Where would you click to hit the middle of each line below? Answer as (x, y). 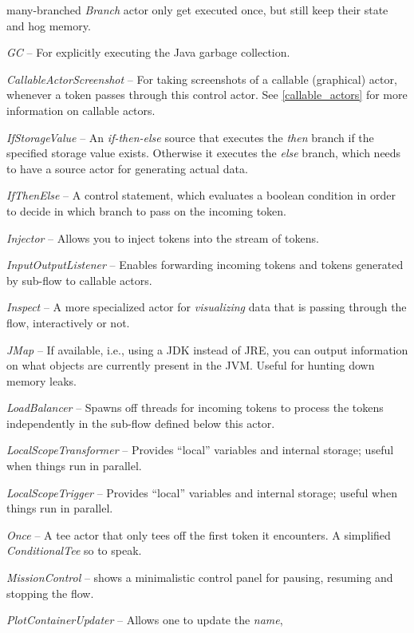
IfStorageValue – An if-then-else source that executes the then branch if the (190, 137)
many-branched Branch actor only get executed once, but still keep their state (197, 10)
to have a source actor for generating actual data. (127, 168)
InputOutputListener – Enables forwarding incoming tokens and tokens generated (205, 265)
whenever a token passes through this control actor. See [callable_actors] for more (207, 95)
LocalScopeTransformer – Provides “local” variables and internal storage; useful (200, 450)
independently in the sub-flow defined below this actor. (141, 423)
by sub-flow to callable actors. (79, 280)
